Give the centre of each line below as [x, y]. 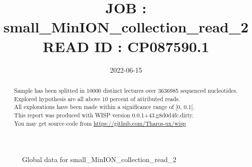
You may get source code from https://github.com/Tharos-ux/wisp [100, 123]
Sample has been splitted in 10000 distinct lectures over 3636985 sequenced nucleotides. [126, 90]
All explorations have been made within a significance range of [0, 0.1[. [104, 107]
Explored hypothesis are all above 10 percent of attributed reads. [97, 98]
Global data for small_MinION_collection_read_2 [99, 159]
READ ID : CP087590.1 [126, 46]
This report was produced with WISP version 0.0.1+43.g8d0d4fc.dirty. [104, 115]
